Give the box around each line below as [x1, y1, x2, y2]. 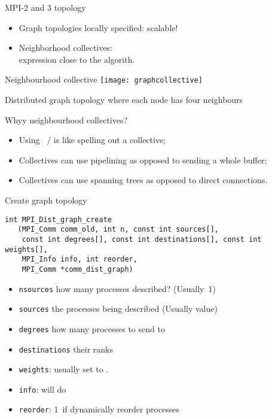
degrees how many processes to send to [19, 322, 165, 335]
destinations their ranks [19, 342, 114, 355]
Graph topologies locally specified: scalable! [19, 21, 178, 34]
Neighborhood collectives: [19, 41, 112, 54]
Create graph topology [5, 194, 87, 206]
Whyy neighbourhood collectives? [5, 113, 128, 126]
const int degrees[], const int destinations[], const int [22, 235, 262, 244]
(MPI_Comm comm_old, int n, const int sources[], [17, 225, 219, 234]
